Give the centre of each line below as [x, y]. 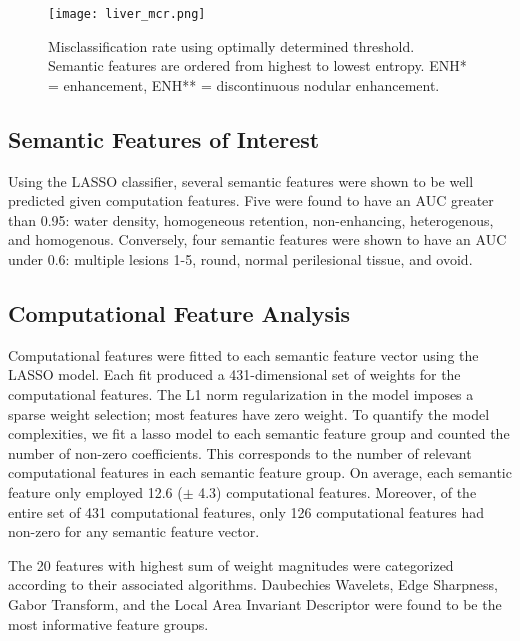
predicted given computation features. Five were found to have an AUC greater [251, 200]
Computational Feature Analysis [179, 313]
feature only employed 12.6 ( [95, 491]
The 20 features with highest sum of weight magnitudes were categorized [231, 564]
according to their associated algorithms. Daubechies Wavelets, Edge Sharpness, [253, 584]
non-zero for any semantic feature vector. [134, 531]
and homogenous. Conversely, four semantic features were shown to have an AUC [257, 239]
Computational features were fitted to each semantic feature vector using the [243, 354]
